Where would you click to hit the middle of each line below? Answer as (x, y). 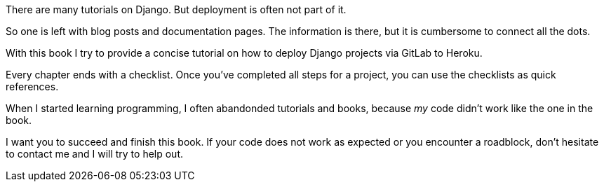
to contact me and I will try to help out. (95, 154)
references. (32, 86)
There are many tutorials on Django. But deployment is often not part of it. (176, 9)
